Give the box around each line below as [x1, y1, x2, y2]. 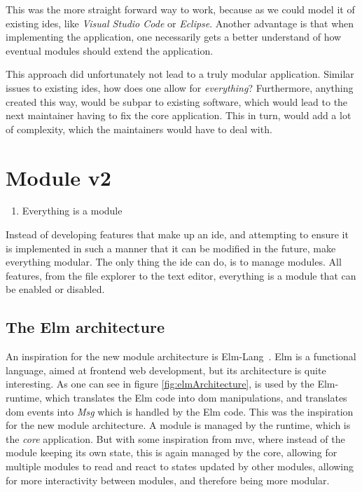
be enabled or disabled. [6, 282, 105, 296]
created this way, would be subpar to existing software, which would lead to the [6, 94, 348, 109]
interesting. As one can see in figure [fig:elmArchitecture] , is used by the [6, 376, 314, 391]
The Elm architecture [6, 316, 165, 338]
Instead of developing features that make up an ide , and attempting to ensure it [6, 227, 349, 242]
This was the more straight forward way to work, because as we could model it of [6, 2, 355, 16]
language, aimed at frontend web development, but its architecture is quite [6, 362, 326, 377]
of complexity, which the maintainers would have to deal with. [6, 121, 272, 136]
